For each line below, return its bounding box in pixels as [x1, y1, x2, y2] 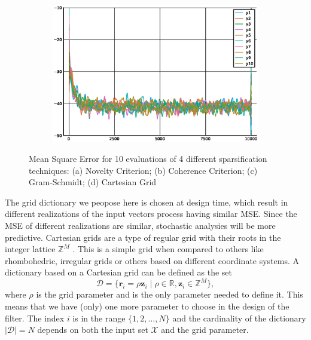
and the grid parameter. [161, 323, 249, 336]
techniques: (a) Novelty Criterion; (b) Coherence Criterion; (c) [29, 164, 258, 176]
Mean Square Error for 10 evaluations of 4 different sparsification [29, 152, 267, 165]
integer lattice [5, 243, 56, 255]
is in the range [72, 311, 126, 324]
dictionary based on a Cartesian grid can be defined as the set [5, 266, 232, 278]
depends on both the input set [37, 323, 148, 336]
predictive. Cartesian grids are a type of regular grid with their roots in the [5, 231, 281, 243]
